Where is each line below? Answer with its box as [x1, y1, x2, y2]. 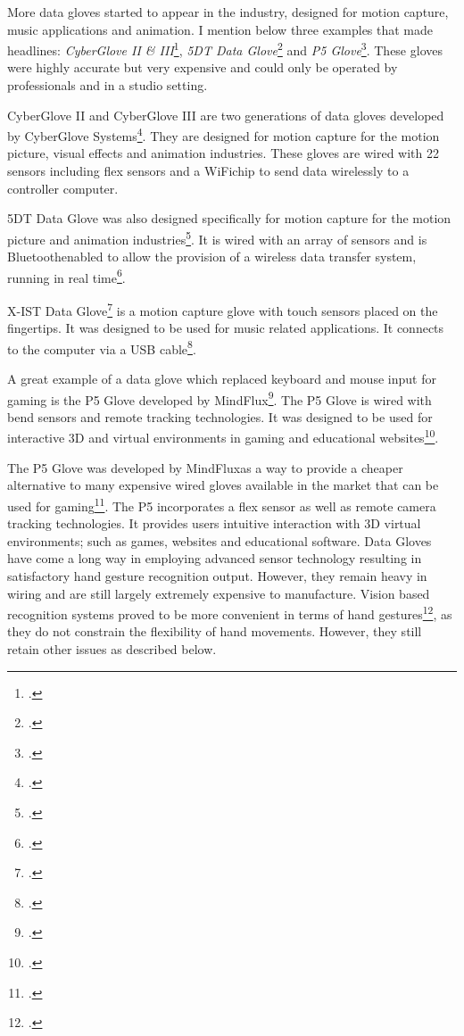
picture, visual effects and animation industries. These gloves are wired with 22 [7, 144, 439, 162]
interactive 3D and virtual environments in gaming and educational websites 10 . [7, 426, 439, 447]
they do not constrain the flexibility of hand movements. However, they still [7, 622, 422, 641]
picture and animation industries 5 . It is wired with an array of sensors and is [7, 227, 427, 248]
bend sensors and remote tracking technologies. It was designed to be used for [7, 407, 433, 426]
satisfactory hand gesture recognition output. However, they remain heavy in [7, 566, 427, 584]
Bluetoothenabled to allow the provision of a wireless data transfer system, [7, 247, 417, 266]
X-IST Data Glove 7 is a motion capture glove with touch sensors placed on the [7, 298, 438, 319]
